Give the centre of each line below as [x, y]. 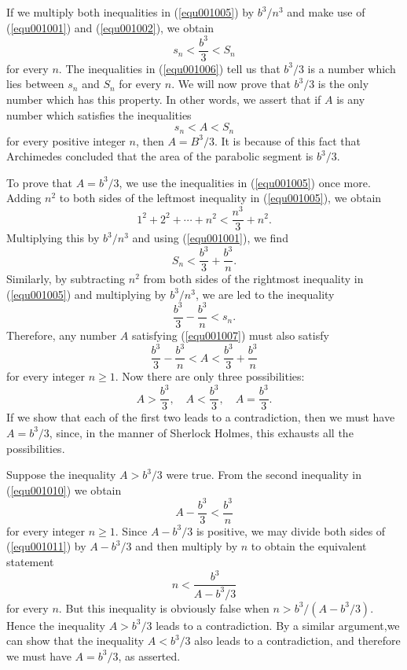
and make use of [326, 12]
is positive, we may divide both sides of [291, 530]
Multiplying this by [53, 238]
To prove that [40, 182]
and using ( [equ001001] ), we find [210, 238]
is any [351, 99]
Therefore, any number [62, 335]
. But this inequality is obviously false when [164, 607]
